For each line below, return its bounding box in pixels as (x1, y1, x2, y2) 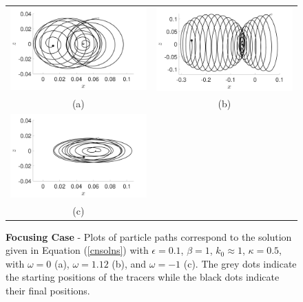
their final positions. (6, 283, 90, 298)
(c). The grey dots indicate (183, 256, 297, 270)
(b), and (112, 256, 147, 270)
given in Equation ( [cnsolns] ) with (6, 243, 149, 257)
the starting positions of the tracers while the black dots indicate (6, 270, 280, 284)
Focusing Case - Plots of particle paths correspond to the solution (6, 229, 292, 244)
